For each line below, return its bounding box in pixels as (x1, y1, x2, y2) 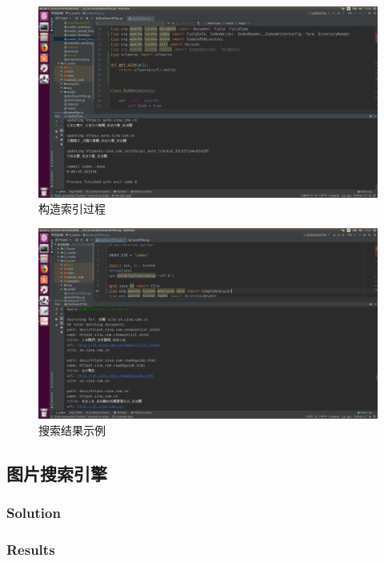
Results (6, 539, 55, 559)
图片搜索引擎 (6, 460, 107, 485)
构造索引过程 (38, 200, 106, 217)
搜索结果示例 (38, 421, 106, 438)
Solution (6, 503, 61, 523)
